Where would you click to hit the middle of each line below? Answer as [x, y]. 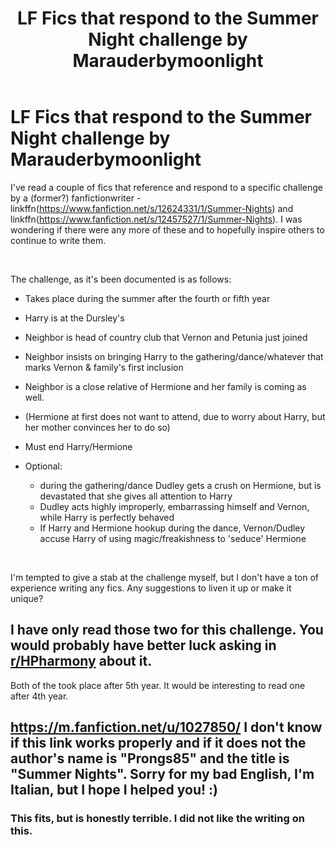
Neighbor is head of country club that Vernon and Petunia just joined [166, 337]
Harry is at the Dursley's [74, 318]
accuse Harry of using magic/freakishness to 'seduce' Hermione [173, 538]
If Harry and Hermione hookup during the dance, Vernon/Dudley [172, 528]
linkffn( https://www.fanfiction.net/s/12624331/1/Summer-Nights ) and [152, 208]
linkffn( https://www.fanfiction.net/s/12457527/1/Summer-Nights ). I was [156, 219]
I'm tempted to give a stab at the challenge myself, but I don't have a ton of [165, 577]
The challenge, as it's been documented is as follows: [121, 279]
